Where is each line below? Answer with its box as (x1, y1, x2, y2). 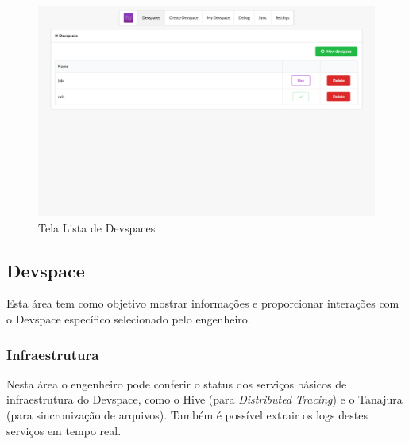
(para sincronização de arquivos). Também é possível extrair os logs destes (6, 406, 368, 423)
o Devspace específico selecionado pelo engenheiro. (6, 310, 251, 327)
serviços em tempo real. (6, 422, 122, 438)
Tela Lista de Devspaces (38, 219, 156, 235)
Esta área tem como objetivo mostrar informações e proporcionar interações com (6, 295, 399, 312)
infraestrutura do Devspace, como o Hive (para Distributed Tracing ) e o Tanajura (6, 391, 403, 408)
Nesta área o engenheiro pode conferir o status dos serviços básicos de (6, 375, 347, 392)
